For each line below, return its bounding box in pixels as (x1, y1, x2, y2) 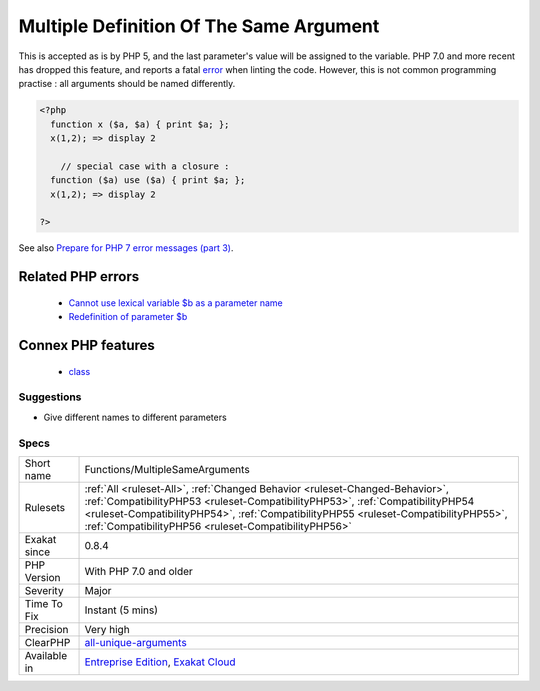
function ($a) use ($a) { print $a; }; (50, 175, 246, 186)
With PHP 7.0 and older (84, 564, 194, 578)
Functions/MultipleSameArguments (84, 462, 250, 476)
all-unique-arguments (84, 635, 187, 649)
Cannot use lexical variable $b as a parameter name (68, 296, 284, 309)
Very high (84, 622, 130, 636)
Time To (24, 596, 64, 610)
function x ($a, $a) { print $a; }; (50, 118, 230, 130)
